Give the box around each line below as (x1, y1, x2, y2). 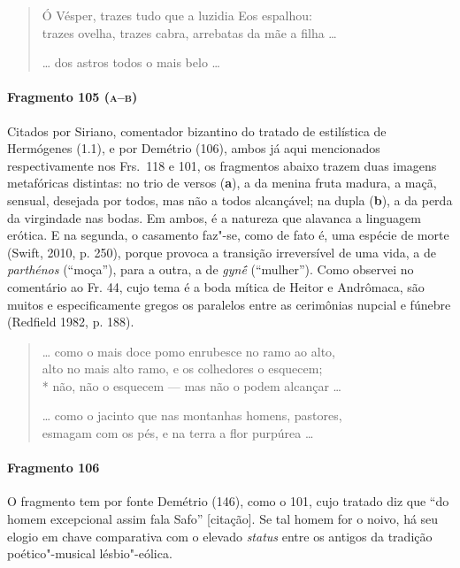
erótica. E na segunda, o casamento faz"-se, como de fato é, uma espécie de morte (7, 226, 449, 244)
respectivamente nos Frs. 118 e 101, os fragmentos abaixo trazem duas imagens (7, 156, 437, 174)
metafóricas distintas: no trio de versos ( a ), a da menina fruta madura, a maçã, (7, 173, 437, 192)
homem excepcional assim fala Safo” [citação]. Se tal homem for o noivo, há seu (7, 510, 439, 528)
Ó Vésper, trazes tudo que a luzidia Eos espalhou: (42, 6, 312, 24)
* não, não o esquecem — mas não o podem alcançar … (42, 376, 341, 395)
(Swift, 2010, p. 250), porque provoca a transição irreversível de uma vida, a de (7, 242, 436, 261)
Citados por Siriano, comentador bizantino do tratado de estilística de (7, 121, 387, 140)
